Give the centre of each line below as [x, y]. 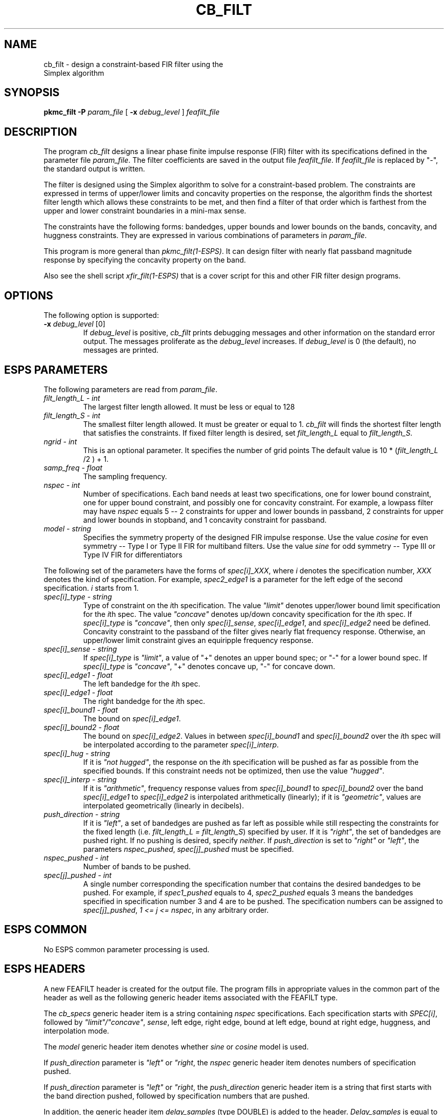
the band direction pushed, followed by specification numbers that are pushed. [177, 1096]
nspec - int [62, 485]
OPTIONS [29, 295]
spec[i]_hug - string [77, 753]
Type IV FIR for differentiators [133, 554]
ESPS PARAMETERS [56, 370]
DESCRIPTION [41, 132]
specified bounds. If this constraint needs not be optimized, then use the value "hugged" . [234, 770]
